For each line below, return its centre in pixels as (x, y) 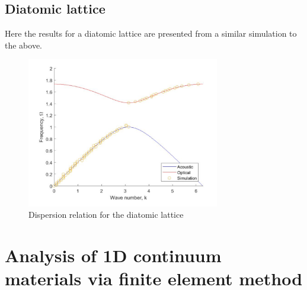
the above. (23, 45)
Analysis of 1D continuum (113, 255)
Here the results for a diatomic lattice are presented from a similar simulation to (151, 33)
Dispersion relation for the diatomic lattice (106, 215)
